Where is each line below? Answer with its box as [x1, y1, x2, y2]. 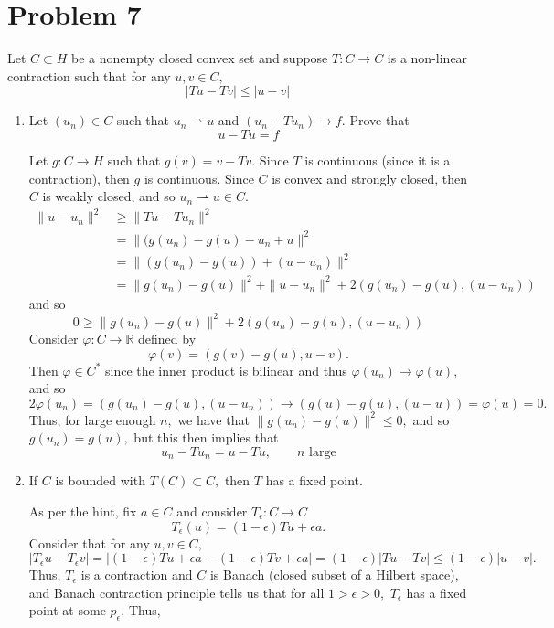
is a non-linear [387, 48, 468, 68]
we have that [177, 410, 250, 429]
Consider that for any [28, 533, 150, 552]
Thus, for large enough [28, 410, 156, 429]
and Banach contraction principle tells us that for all [28, 582, 325, 601]
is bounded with [55, 471, 145, 490]
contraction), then [28, 168, 130, 187]
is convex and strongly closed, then [272, 168, 467, 187]
